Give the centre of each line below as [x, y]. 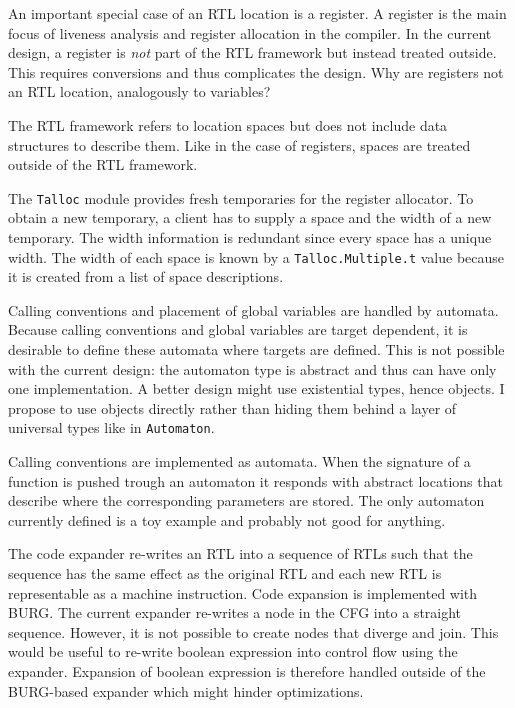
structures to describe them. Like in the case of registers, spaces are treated [239, 144]
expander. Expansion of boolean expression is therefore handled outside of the [247, 671]
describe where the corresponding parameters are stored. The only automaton [246, 500]
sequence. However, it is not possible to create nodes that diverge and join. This [253, 631]
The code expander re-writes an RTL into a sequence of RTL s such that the [240, 553]
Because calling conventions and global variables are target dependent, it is [238, 329]
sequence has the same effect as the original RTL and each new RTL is [225, 573]
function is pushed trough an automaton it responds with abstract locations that [255, 480]
